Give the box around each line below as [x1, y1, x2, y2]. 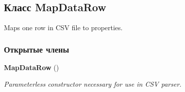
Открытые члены [4, 43, 69, 55]
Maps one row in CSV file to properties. [4, 22, 123, 33]
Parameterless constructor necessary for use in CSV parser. [4, 78, 182, 89]
